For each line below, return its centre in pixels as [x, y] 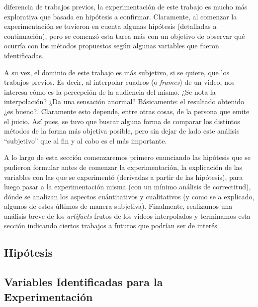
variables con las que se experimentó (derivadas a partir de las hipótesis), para [124, 177]
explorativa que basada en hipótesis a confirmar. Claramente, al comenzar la [121, 16]
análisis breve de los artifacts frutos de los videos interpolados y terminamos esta [127, 216]
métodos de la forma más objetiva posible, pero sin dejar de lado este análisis [122, 131]
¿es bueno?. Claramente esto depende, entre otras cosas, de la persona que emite [127, 111]
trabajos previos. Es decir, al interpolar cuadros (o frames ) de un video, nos [119, 82]
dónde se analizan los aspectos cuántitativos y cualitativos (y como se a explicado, [129, 196]
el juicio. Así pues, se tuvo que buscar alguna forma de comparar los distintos [122, 121]
